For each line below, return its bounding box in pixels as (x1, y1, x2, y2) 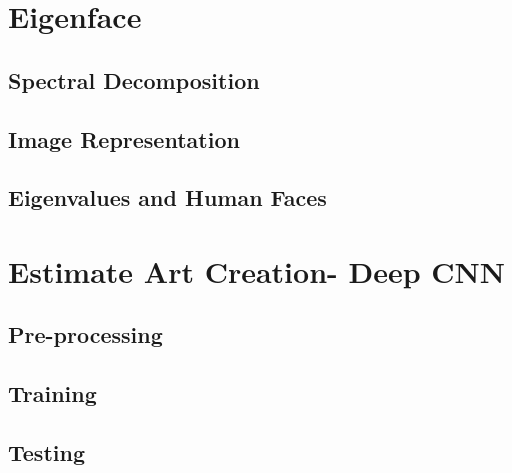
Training (8, 378, 97, 409)
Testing (8, 437, 85, 468)
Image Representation (8, 123, 240, 154)
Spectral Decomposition (8, 64, 260, 95)
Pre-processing (8, 319, 163, 350)
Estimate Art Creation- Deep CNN (8, 250, 505, 291)
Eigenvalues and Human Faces (8, 182, 327, 213)
